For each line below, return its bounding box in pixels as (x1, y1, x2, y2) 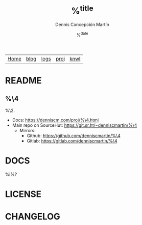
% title (71, 3, 94, 17)
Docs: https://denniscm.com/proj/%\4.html (12, 117, 99, 123)
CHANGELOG (5, 211, 60, 222)
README (5, 75, 42, 86)
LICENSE (5, 189, 42, 200)
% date (76, 31, 88, 38)
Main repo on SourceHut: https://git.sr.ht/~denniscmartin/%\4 (12, 122, 137, 128)
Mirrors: (19, 127, 36, 133)
